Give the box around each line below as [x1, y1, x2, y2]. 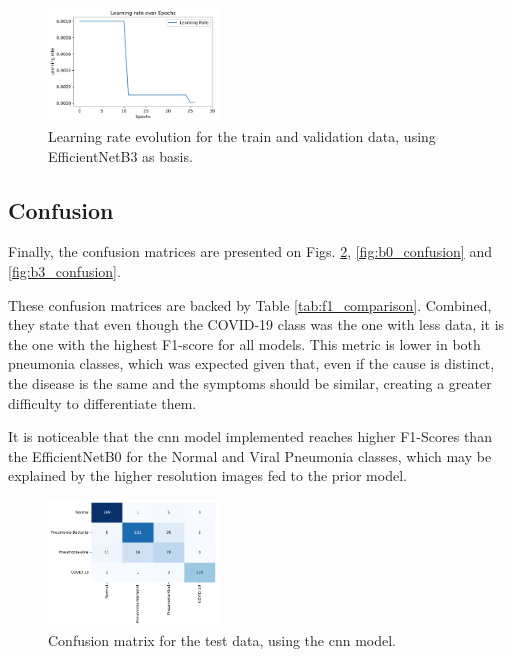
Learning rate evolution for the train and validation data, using [48, 125, 436, 146]
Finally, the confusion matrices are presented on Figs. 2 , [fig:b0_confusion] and [8, 241, 492, 262]
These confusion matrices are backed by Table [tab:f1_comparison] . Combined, [8, 294, 492, 315]
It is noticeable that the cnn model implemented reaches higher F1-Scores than [8, 426, 492, 447]
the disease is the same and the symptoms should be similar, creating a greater [8, 372, 492, 393]
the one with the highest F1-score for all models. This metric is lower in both [8, 333, 481, 354]
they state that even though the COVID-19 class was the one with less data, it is [8, 314, 505, 335]
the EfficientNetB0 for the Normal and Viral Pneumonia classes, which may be [8, 445, 492, 466]
